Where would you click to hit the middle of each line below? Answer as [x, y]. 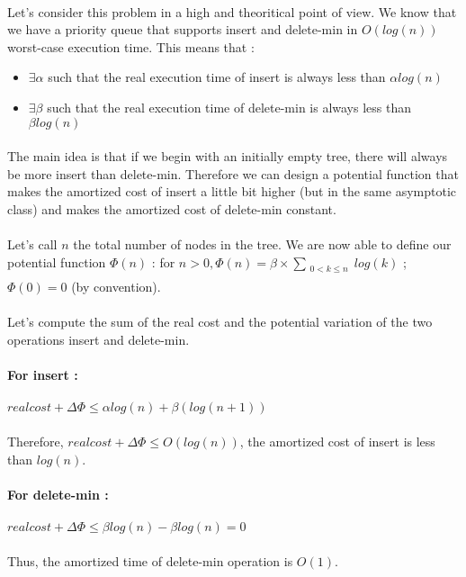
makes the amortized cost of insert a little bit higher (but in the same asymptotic [232, 191]
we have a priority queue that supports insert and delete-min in [183, 29]
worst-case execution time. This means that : [131, 46]
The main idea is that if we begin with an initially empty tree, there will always [228, 156]
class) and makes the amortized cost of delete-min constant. [172, 208]
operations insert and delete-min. [99, 340]
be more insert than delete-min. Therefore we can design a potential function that [233, 173]
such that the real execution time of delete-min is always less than [229, 107]
